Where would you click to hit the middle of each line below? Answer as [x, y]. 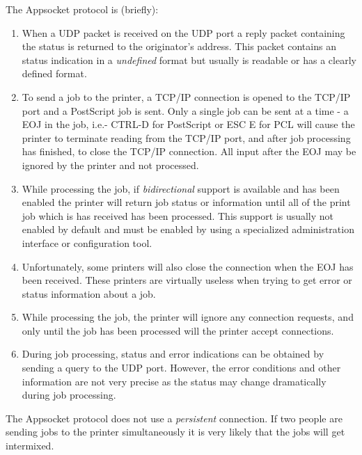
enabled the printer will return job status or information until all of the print [186, 202]
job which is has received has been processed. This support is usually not [178, 215]
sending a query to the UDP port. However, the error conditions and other [181, 368]
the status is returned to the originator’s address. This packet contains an [179, 46]
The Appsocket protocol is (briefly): [82, 9]
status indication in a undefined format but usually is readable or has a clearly [189, 59]
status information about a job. [89, 293]
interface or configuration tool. [87, 242]
